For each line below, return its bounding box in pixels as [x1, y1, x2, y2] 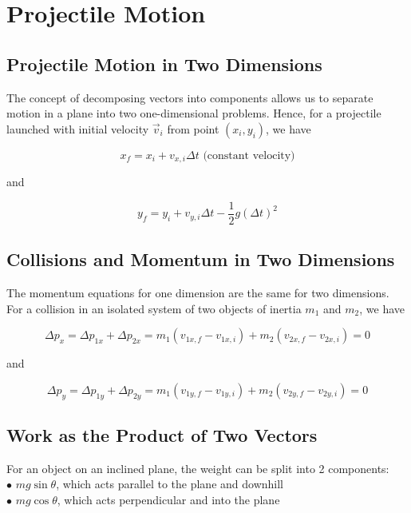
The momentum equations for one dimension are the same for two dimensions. [6, 284, 389, 301]
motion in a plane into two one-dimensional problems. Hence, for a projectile [6, 105, 381, 121]
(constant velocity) [203, 149, 295, 161]
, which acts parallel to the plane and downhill [56, 475, 283, 492]
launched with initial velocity [6, 120, 149, 137]
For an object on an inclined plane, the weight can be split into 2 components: [6, 459, 389, 476]
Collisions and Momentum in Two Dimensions [6, 247, 395, 272]
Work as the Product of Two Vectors [6, 423, 318, 447]
